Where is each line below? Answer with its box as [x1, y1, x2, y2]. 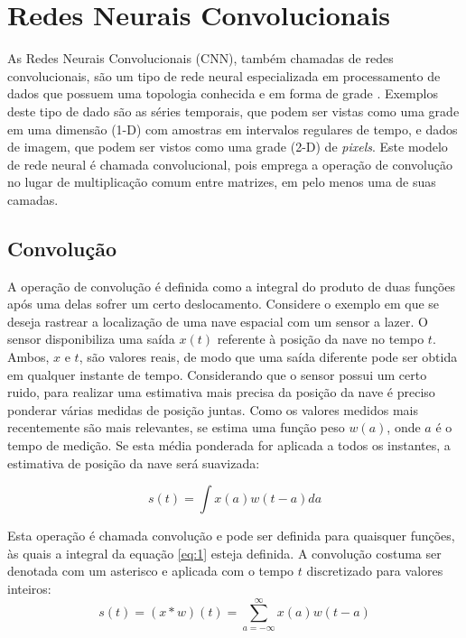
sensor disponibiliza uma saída [7, 329, 175, 348]
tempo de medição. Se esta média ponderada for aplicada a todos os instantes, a [7, 436, 451, 455]
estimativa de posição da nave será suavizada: [7, 453, 260, 472]
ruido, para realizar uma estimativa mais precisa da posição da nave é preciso [7, 383, 435, 402]
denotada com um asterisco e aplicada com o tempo [7, 561, 294, 580]
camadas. [7, 190, 59, 208]
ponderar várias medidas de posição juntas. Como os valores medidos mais [7, 400, 418, 419]
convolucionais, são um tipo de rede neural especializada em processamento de [7, 66, 441, 85]
